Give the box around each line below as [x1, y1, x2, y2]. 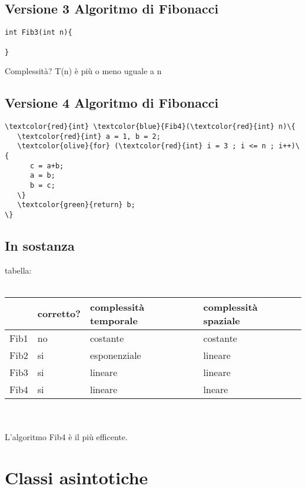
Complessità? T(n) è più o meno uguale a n [5, 65, 162, 77]
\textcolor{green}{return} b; [17, 201, 135, 209]
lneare [203, 382, 228, 396]
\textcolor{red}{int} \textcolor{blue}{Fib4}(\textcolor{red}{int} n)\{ [5, 122, 295, 131]
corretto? [37, 307, 81, 321]
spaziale [203, 313, 240, 327]
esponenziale [89, 348, 141, 362]
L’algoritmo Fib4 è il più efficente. [5, 431, 128, 443]
